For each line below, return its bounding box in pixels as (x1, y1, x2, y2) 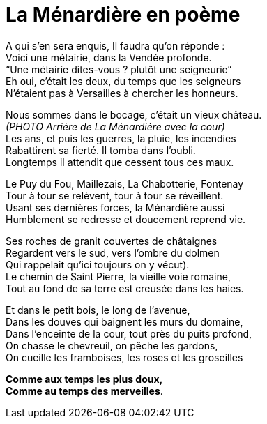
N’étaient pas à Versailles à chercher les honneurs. (6, 86, 238, 99)
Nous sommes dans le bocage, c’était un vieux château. (6, 108, 262, 121)
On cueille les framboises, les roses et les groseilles (6, 351, 243, 363)
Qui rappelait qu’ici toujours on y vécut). (6, 258, 190, 271)
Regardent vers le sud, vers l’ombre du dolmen (6, 246, 220, 259)
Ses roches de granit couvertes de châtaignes (6, 234, 218, 247)
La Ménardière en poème (6, 3, 241, 26)
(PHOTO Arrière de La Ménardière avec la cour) (6, 120, 225, 132)
